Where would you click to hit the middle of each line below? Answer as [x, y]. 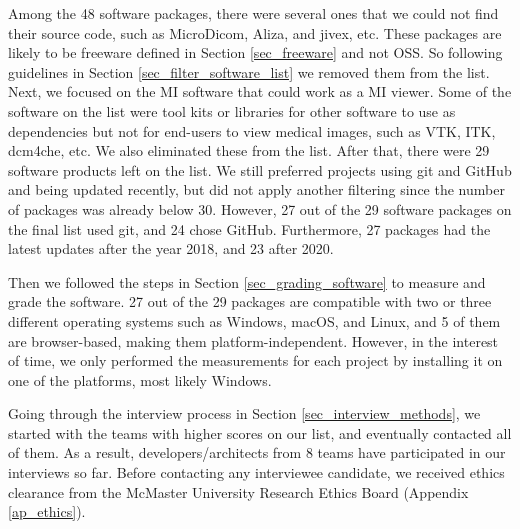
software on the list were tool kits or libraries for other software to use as [232, 110]
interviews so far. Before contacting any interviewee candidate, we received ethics [256, 472]
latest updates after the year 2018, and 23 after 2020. [171, 248]
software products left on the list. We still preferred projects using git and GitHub [260, 169]
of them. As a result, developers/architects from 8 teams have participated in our [257, 452]
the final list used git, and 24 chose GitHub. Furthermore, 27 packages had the [249, 228]
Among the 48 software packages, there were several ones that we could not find [253, 13]
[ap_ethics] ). [47, 511]
